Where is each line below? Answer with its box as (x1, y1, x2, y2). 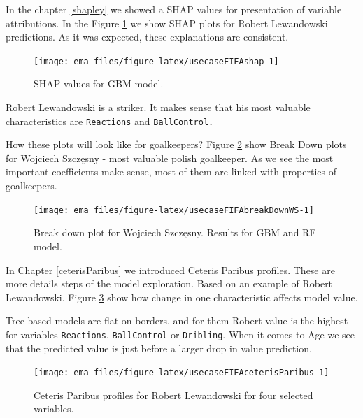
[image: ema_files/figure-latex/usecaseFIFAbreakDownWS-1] (34, 205, 314, 215)
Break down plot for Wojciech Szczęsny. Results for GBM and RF (34, 225, 316, 240)
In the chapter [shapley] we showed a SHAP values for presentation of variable (6, 2, 342, 16)
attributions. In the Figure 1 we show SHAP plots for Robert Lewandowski (6, 15, 328, 30)
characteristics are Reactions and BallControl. (6, 113, 214, 128)
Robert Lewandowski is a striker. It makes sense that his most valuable (6, 100, 311, 115)
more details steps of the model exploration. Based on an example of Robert (6, 276, 333, 291)
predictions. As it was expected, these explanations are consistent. (6, 29, 289, 44)
